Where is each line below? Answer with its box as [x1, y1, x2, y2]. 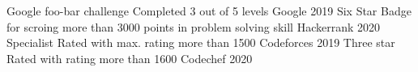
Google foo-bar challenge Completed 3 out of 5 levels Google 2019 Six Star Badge [6, 2, 412, 19]
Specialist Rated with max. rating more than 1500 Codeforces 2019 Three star [6, 34, 395, 51]
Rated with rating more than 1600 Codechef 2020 [6, 49, 253, 66]
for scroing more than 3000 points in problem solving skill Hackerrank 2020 [6, 18, 381, 35]
